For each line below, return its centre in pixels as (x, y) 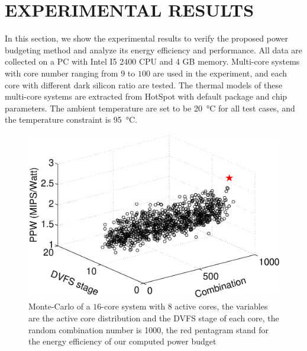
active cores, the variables (221, 306)
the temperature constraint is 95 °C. (71, 119)
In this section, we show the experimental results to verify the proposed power (146, 38)
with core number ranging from (62, 73)
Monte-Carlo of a (59, 306)
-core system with (133, 306)
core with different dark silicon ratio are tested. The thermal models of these (144, 84)
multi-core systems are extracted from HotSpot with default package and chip (146, 96)
